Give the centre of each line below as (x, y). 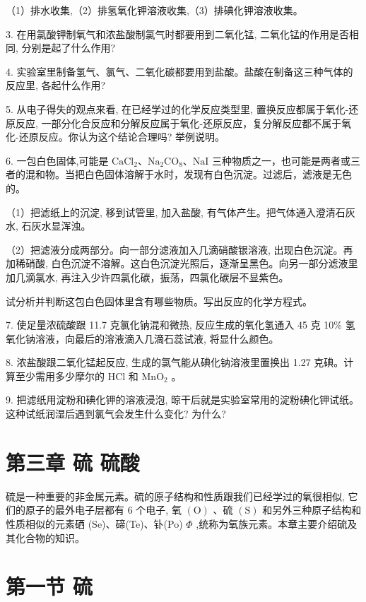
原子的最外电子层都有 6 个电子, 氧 (103, 510)
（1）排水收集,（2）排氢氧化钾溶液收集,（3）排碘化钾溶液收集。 (154, 10)
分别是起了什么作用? (69, 48)
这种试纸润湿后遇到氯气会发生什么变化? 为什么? (116, 414)
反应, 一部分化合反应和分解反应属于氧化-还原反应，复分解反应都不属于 (178, 123)
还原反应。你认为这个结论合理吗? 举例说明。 (122, 137)
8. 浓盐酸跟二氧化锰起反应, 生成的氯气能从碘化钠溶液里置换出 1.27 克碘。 (175, 362)
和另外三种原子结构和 (312, 510)
